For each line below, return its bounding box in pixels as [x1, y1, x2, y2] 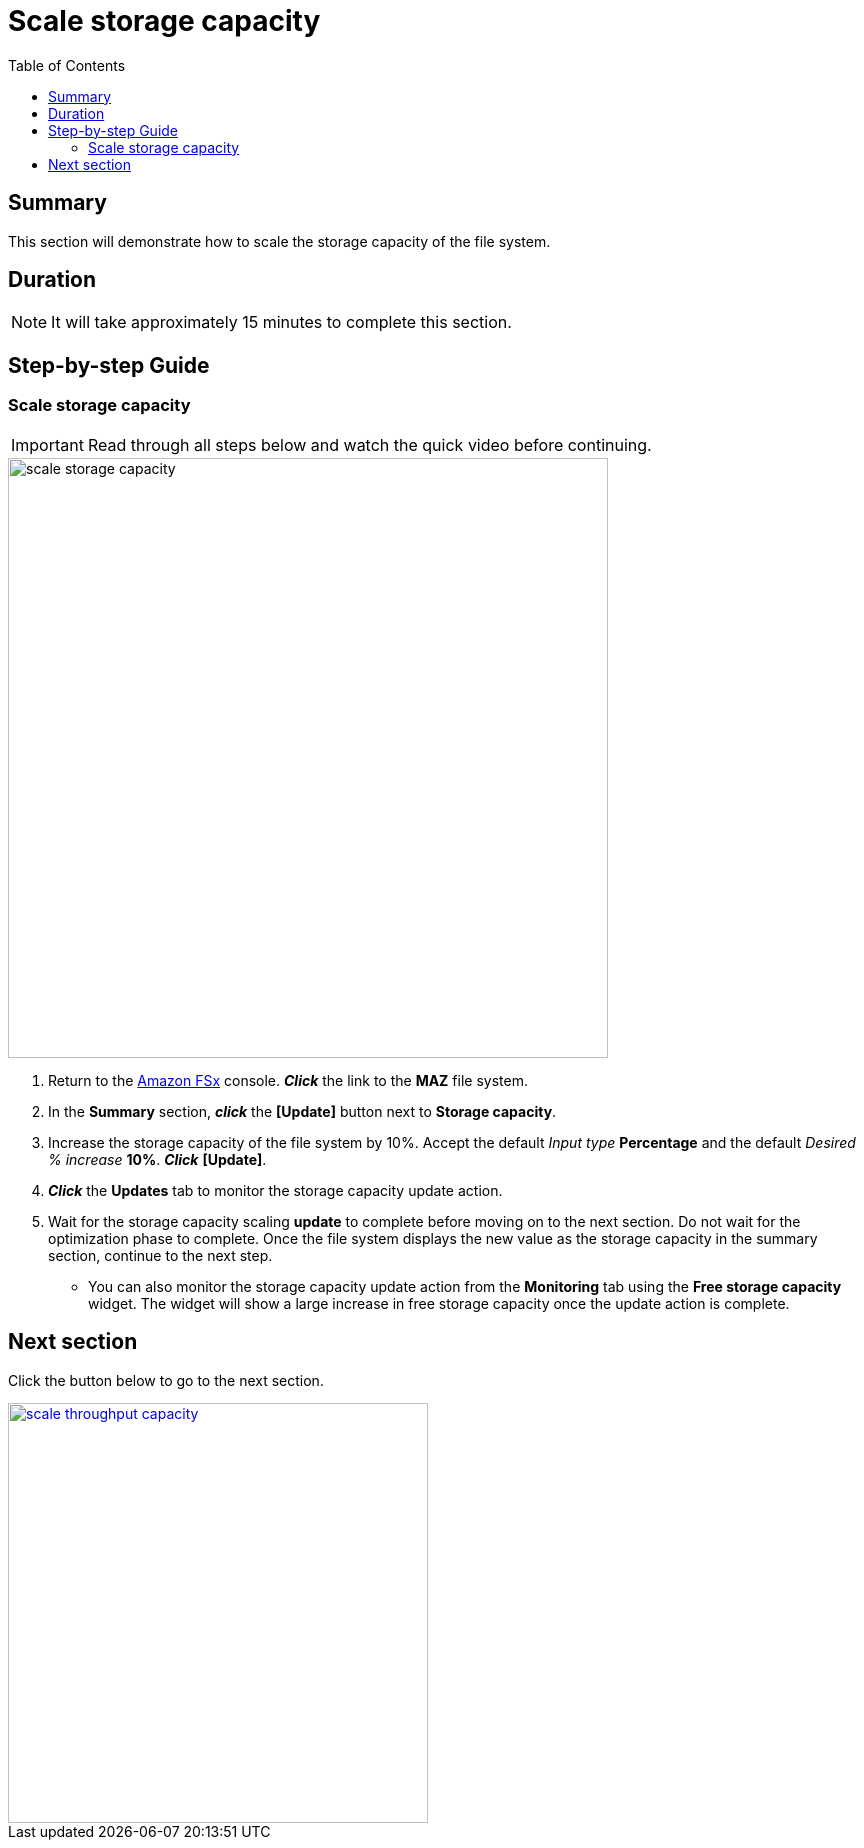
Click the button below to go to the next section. [8, 1371, 324, 1389]
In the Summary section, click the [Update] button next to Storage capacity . [48, 1102, 557, 1120]
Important [11, 434, 84, 455]
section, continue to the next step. [48, 1246, 273, 1264]
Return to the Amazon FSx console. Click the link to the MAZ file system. [48, 1071, 528, 1089]
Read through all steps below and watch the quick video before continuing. [87, 434, 652, 455]
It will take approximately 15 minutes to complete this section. [51, 312, 512, 333]
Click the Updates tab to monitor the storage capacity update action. [48, 1181, 503, 1199]
